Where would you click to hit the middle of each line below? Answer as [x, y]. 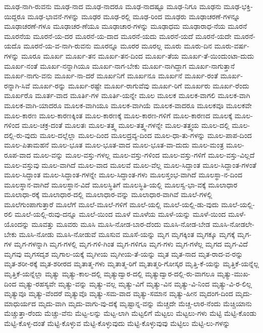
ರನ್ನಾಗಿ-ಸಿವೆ [17, 85]
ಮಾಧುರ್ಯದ [20, 303]
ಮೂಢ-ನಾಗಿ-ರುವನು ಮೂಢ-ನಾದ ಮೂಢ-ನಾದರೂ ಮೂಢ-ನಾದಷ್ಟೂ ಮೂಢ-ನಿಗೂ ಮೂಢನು [113, 6]
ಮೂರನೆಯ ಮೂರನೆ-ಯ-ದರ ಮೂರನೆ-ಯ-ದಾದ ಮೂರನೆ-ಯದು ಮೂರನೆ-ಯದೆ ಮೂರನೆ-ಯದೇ [118, 36]
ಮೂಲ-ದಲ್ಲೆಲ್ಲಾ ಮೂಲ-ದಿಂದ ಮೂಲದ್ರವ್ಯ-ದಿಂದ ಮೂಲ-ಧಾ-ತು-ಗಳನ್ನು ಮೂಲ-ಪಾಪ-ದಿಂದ [146, 135]
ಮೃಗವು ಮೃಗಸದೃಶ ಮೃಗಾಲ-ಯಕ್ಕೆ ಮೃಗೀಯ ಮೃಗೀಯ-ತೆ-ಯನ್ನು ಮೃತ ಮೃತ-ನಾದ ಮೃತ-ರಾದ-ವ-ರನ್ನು [124, 253]
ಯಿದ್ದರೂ [15, 16]
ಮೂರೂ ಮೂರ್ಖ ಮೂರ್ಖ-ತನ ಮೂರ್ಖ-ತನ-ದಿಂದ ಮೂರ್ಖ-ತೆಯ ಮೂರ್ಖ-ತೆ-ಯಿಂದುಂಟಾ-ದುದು [138, 55]
